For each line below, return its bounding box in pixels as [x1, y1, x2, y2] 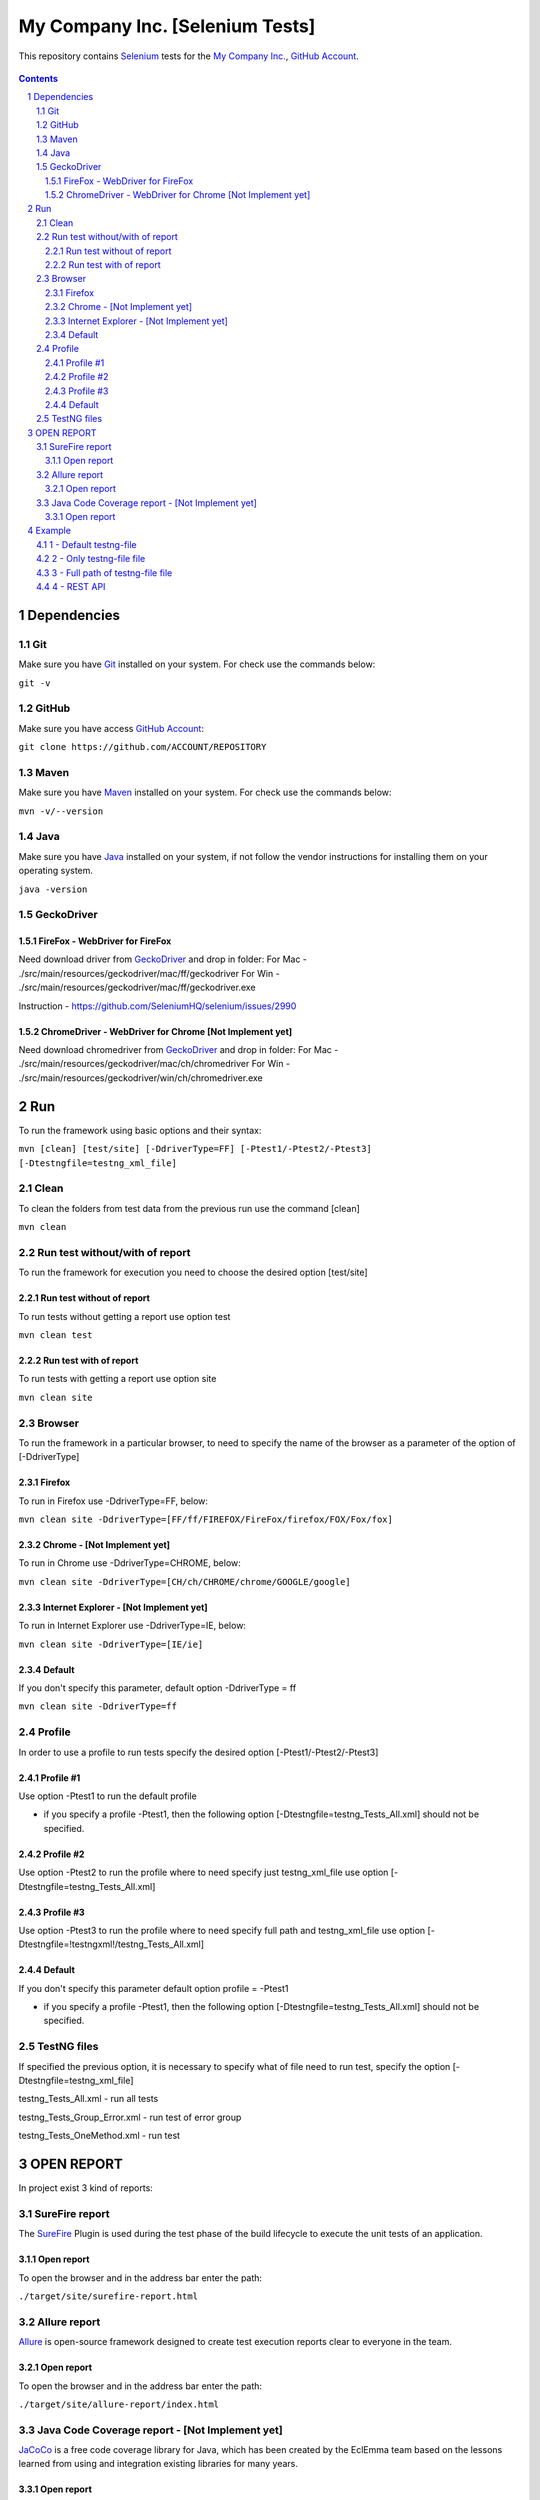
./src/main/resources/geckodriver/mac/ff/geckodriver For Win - [18, 967, 280, 979]
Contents [18, 72, 59, 84]
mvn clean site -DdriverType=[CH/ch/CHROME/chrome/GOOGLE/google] [18, 1576, 352, 1587]
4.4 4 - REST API [36, 581, 106, 592]
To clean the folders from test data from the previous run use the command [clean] [18, 1202, 360, 1214]
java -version [18, 883, 88, 895]
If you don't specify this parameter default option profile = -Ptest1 [18, 1982, 289, 1994]
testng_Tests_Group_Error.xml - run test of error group [18, 2111, 242, 2123]
